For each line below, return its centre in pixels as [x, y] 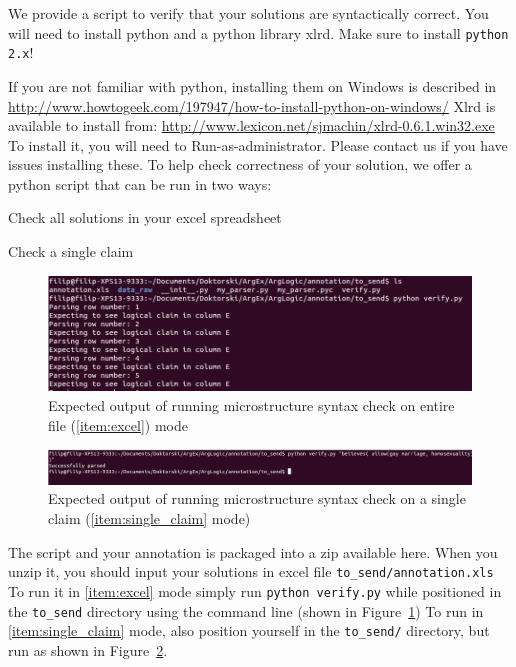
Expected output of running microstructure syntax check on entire [251, 405]
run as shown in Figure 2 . [88, 649]
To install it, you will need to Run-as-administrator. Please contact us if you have [258, 144]
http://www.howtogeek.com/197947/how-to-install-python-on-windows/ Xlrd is [252, 105]
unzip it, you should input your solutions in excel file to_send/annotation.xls [251, 571]
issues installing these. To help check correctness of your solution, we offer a [240, 164]
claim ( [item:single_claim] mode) [149, 518]
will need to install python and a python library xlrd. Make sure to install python [258, 32]
